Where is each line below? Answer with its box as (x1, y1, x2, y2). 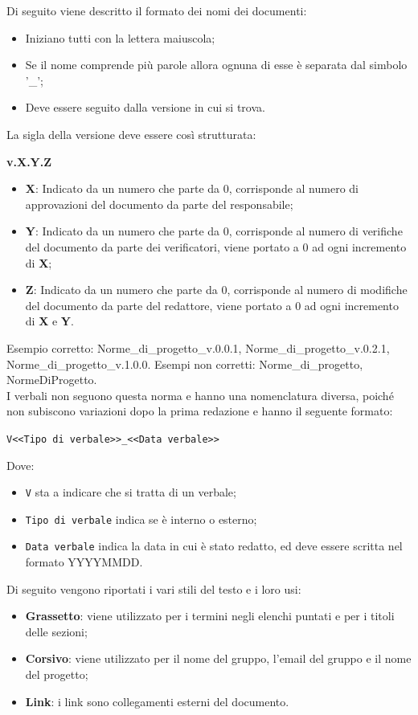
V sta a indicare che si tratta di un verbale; (25, 484, 236, 500)
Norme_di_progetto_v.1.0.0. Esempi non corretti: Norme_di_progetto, (6, 355, 363, 372)
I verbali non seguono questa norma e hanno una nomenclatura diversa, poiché (6, 386, 394, 403)
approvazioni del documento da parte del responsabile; (25, 195, 293, 212)
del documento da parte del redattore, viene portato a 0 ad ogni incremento (25, 296, 399, 313)
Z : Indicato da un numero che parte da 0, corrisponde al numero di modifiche (25, 281, 408, 298)
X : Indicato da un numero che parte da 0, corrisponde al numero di (25, 180, 359, 197)
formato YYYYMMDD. (25, 554, 143, 570)
